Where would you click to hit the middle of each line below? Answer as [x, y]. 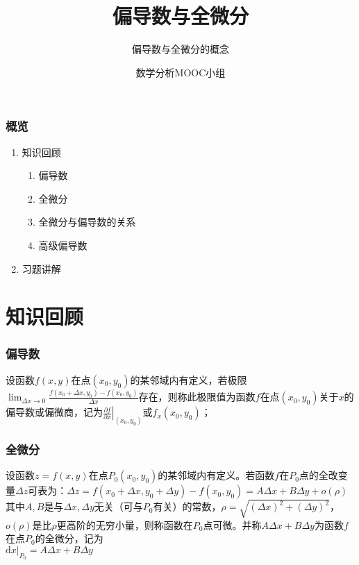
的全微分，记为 [69, 538]
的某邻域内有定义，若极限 [189, 379]
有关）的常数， [187, 506]
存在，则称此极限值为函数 [197, 397]
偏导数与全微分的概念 [181, 49]
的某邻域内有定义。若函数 [216, 475]
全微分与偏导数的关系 [87, 222]
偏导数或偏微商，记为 [54, 412]
